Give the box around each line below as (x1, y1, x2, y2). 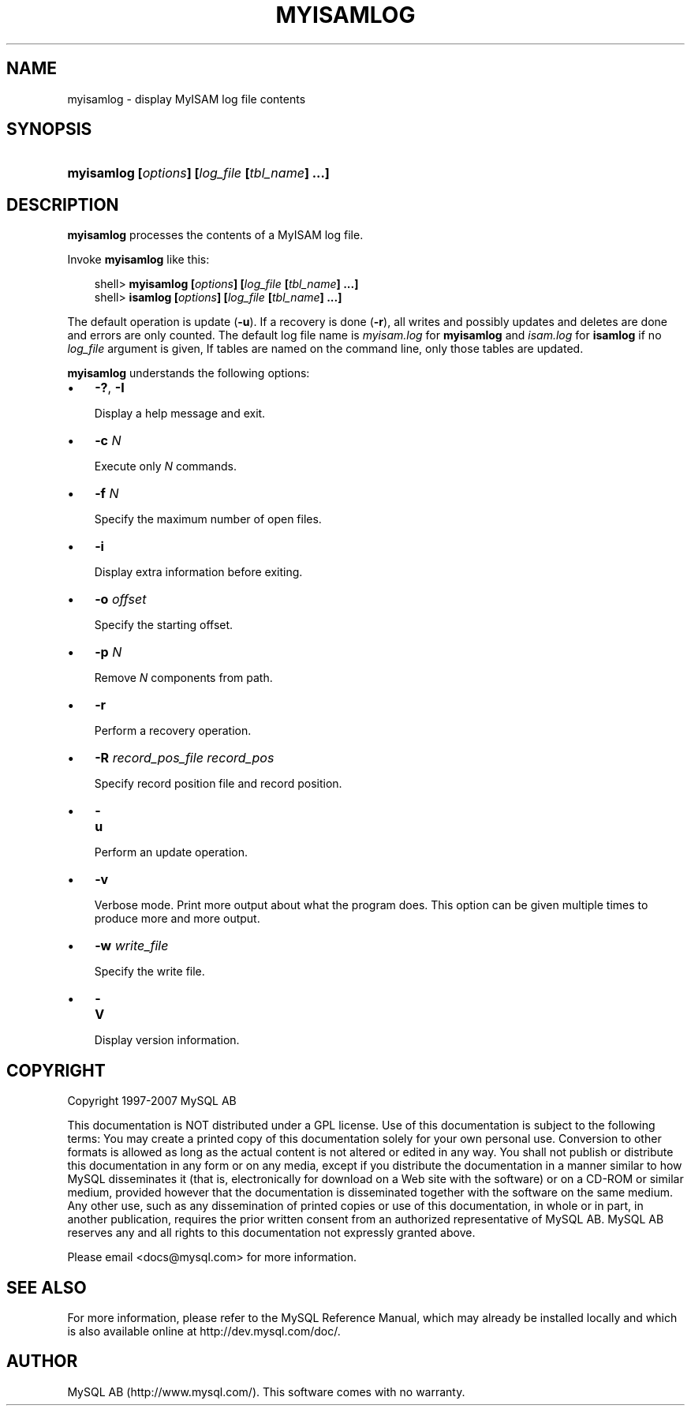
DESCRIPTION (6, 194, 119, 215)
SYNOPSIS (6, 119, 92, 140)
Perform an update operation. (94, 845, 248, 860)
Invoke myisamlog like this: (67, 253, 210, 267)
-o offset (95, 591, 147, 608)
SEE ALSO (6, 1277, 87, 1298)
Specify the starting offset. (94, 618, 233, 632)
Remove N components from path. (94, 671, 273, 685)
